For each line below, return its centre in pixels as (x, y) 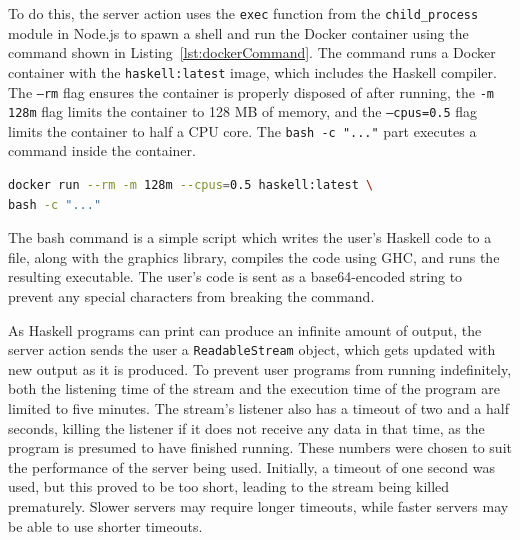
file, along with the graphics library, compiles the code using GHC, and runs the (254, 256)
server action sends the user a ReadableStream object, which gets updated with (252, 349)
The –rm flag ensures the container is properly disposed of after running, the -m (251, 91)
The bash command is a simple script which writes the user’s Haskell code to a (250, 237)
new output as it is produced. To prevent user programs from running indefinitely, (260, 368)
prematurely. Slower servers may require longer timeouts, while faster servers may (258, 506)
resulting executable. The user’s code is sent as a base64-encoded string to (235, 276)
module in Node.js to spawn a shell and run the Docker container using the (238, 32)
